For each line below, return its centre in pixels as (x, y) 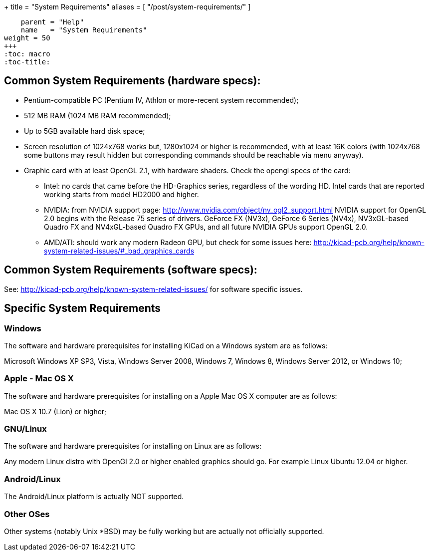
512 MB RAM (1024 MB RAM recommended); (98, 115)
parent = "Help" (52, 22)
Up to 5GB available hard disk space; (85, 131)
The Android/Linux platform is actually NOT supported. (94, 497)
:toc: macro (27, 54)
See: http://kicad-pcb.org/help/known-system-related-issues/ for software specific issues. (153, 289)
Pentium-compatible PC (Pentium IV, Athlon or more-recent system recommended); (161, 100)
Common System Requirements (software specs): (131, 270)
